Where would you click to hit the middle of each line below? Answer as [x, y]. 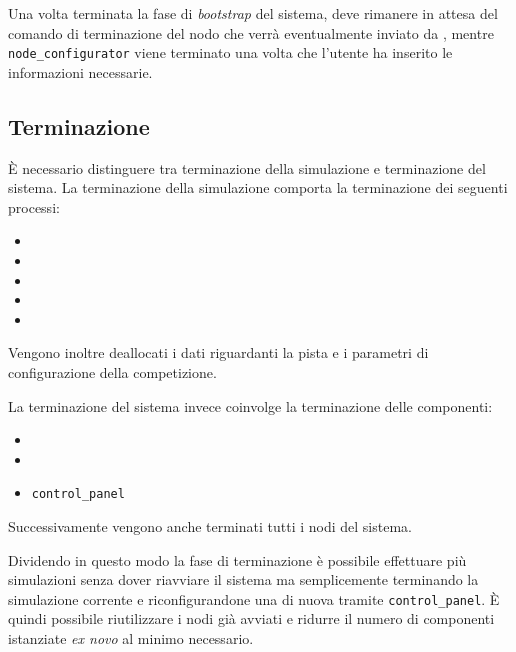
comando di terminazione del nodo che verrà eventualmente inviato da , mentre [251, 32]
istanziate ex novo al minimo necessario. [131, 638]
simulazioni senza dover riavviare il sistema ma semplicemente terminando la [243, 579]
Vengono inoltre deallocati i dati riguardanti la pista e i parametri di [218, 352]
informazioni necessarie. [80, 71]
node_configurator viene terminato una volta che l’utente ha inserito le [230, 52]
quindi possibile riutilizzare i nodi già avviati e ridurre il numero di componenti [251, 618]
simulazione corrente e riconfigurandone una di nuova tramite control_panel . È [254, 598]
